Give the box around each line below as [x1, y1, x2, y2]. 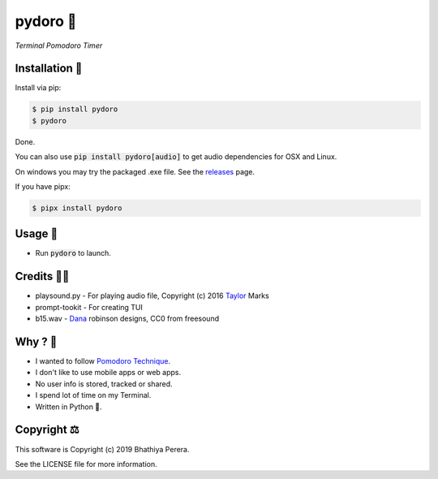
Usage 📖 [15, 227, 58, 241]
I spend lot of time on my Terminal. [35, 391, 152, 400]
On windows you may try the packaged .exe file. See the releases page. [15, 166, 255, 176]
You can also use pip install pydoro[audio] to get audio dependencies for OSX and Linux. [15, 152, 337, 162]
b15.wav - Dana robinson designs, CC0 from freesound [35, 313, 219, 324]
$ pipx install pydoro [32, 203, 122, 213]
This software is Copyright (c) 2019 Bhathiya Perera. [15, 444, 190, 454]
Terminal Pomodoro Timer [15, 41, 103, 50]
